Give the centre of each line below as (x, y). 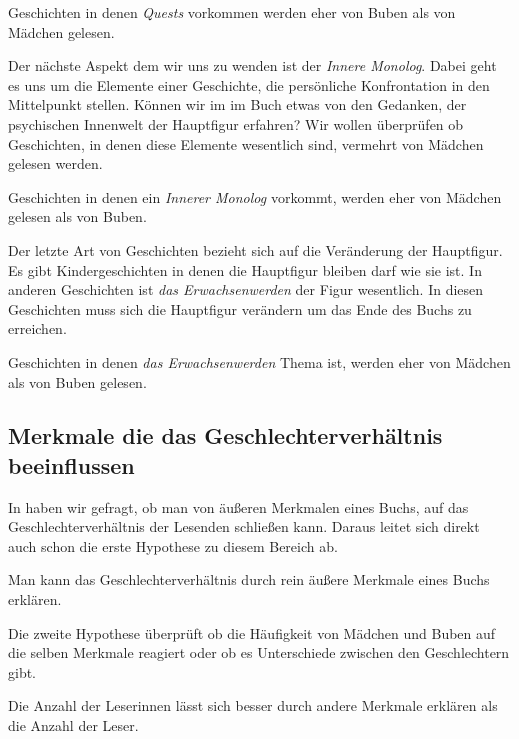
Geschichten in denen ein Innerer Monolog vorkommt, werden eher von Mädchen (255, 196)
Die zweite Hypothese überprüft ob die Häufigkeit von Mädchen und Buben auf (252, 632)
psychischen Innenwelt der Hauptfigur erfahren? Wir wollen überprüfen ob (236, 123)
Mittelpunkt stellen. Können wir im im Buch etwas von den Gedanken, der (237, 104)
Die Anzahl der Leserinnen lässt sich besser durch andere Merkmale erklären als (253, 705)
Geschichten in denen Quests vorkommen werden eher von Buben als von (232, 12)
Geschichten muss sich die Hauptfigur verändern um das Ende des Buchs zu (240, 308)
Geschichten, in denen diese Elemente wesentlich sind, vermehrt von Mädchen (246, 143)
